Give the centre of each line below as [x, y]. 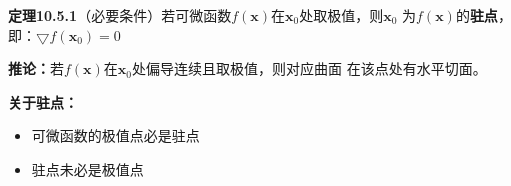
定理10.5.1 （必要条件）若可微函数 [120, 15]
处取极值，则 [341, 15]
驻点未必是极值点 [87, 168]
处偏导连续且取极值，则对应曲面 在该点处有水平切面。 [309, 68]
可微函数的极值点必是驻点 [115, 135]
